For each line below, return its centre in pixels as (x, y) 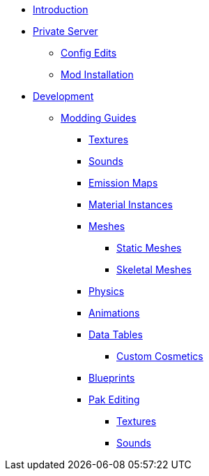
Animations (114, 313)
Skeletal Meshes (154, 269)
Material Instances (131, 204)
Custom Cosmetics (160, 356)
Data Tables (116, 334)
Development (63, 96)
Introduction (61, 9)
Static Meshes (149, 248)
